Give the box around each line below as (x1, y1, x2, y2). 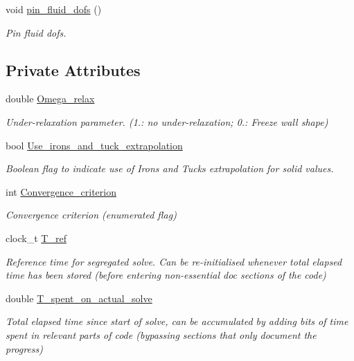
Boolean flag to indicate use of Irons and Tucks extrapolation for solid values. (6, 161, 334, 176)
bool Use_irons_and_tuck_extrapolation (6, 138, 183, 152)
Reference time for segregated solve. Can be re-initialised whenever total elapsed (6, 254, 342, 268)
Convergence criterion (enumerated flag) (6, 207, 177, 222)
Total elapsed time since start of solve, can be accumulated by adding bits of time (6, 314, 348, 328)
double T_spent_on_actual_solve (6, 290, 152, 305)
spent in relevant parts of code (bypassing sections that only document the (6, 327, 317, 342)
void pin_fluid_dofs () (6, 2, 102, 16)
